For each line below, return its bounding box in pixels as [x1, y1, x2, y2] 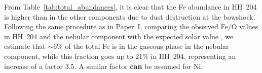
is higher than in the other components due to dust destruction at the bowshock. [4, 11, 255, 22]
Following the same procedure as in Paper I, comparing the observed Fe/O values [4, 21, 258, 32]
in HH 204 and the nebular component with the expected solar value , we [4, 31, 234, 41]
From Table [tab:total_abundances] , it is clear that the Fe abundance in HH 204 [4, 2, 257, 12]
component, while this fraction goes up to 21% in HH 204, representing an [4, 50, 236, 61]
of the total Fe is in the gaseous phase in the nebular [65, 41, 229, 51]
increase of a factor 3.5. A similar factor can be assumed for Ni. [4, 60, 203, 71]
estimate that [4, 41, 46, 51]
